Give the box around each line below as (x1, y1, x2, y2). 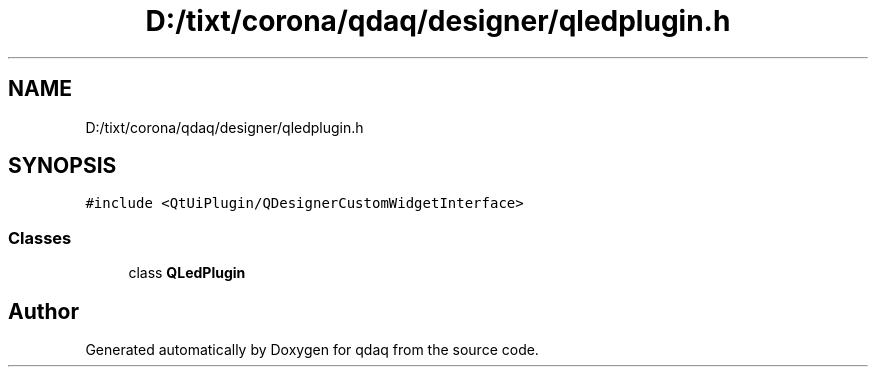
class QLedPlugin (128, 264, 246, 282)
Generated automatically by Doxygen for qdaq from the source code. (85, 341, 539, 359)
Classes (8, 227, 72, 248)
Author (8, 298, 79, 324)
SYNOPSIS (8, 153, 117, 179)
